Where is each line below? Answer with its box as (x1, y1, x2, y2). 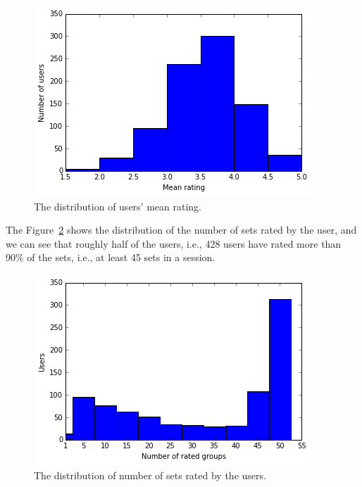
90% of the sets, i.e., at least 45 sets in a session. (6, 250, 216, 265)
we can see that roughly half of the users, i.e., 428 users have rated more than (6, 236, 342, 251)
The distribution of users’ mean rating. (34, 198, 201, 213)
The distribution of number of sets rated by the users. (34, 467, 266, 482)
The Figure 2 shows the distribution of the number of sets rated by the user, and (6, 222, 357, 237)
